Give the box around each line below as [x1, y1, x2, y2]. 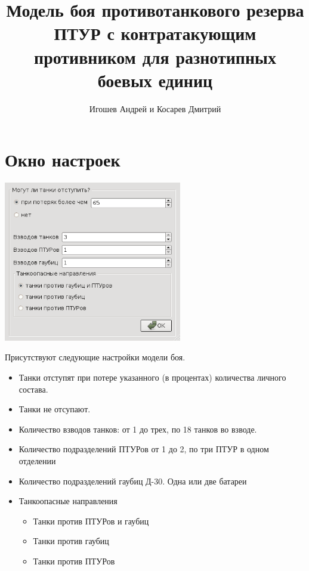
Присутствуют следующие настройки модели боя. [5, 351, 186, 363]
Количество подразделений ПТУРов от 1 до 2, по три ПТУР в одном [18, 443, 269, 455]
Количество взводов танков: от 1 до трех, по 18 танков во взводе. [18, 422, 257, 435]
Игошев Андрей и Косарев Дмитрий [89, 102, 221, 115]
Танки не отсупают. [18, 403, 91, 415]
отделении [18, 454, 56, 467]
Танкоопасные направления [18, 495, 118, 507]
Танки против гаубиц [33, 535, 109, 547]
